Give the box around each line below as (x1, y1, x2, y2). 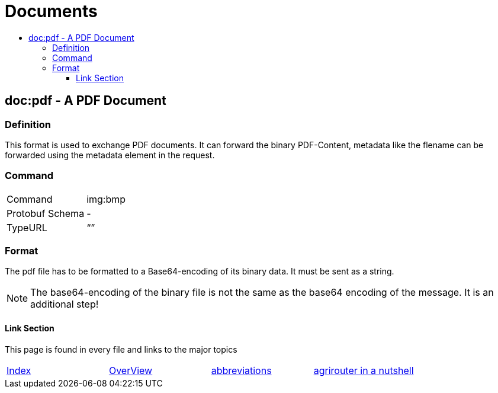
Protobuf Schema (7, 207, 85, 219)
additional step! (30, 298, 99, 311)
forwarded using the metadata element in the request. (5, 149, 215, 160)
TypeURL (7, 221, 47, 234)
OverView (108, 364, 153, 376)
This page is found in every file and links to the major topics (5, 344, 237, 354)
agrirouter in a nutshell (313, 364, 414, 376)
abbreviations (211, 364, 272, 376)
